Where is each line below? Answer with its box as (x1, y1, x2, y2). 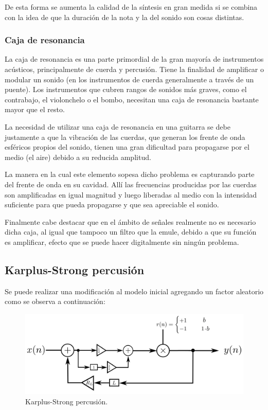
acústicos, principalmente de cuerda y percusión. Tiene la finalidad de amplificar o (5, 64, 264, 74)
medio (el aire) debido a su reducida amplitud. (5, 151, 151, 162)
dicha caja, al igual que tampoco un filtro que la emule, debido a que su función (5, 226, 257, 237)
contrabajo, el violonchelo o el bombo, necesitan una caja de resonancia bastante (5, 94, 259, 104)
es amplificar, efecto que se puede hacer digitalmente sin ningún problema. (5, 236, 239, 247)
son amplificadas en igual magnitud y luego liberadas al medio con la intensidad (5, 189, 257, 200)
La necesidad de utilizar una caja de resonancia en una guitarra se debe (5, 121, 230, 132)
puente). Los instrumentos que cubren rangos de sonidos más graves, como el (5, 84, 247, 95)
